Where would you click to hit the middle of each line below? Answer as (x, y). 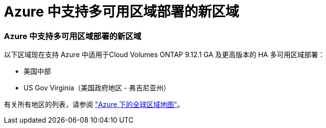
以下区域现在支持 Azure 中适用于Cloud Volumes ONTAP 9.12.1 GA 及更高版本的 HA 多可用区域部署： (164, 55)
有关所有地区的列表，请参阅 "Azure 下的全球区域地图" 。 (94, 105)
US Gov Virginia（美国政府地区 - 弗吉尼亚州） (97, 88)
